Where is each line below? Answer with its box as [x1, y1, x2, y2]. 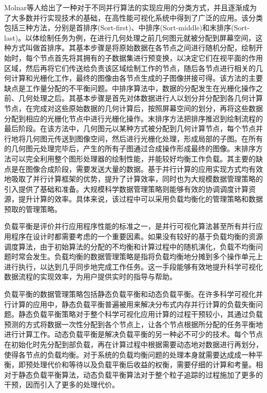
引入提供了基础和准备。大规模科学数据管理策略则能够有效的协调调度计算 [4, 183, 249, 194]
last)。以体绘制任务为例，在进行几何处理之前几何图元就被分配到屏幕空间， [4, 32, 256, 43]
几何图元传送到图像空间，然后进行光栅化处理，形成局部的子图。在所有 [25, 133, 263, 144]
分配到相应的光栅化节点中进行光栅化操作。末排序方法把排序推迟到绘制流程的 [4, 113, 263, 123]
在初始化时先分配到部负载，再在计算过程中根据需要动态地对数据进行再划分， [4, 339, 263, 349]
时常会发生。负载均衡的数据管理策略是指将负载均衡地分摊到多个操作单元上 [11, 251, 263, 262]
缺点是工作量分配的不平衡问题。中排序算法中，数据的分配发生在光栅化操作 [4, 82, 256, 93]
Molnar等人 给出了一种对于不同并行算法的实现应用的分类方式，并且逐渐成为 [4, 2, 257, 12]
